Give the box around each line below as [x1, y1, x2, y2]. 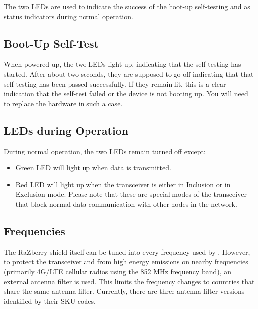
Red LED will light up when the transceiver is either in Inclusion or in [15, 179, 231, 189]
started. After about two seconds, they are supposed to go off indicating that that [4, 68, 254, 79]
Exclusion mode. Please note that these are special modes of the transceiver [15, 189, 247, 199]
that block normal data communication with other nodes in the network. [15, 198, 237, 209]
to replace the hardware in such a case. [4, 98, 123, 108]
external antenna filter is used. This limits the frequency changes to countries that [4, 276, 255, 286]
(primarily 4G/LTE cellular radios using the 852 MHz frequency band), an [4, 266, 232, 276]
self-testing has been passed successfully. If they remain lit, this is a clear [4, 78, 226, 89]
